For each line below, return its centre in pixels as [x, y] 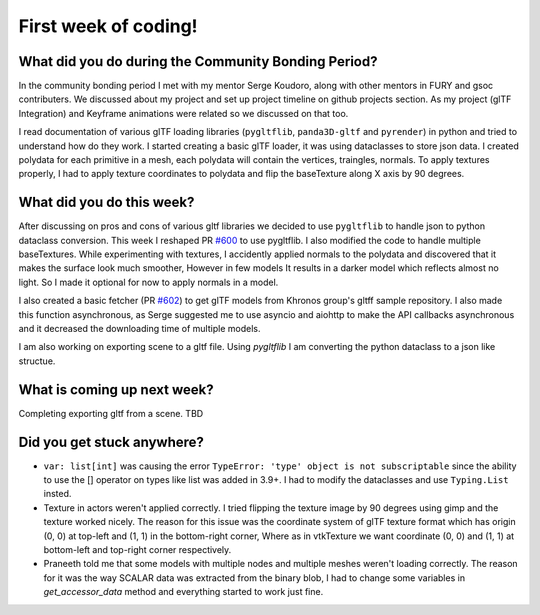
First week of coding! [108, 26]
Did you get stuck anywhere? [111, 441]
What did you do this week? [106, 202]
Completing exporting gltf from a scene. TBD [111, 413]
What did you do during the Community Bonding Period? [198, 61]
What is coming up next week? [116, 389]
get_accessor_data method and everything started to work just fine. [183, 592]
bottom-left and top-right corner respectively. [137, 549]
